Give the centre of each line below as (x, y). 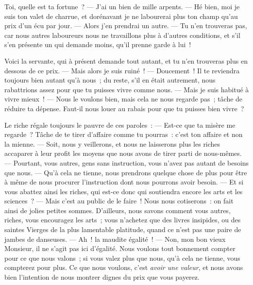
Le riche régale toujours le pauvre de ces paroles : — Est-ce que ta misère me (120, 125)
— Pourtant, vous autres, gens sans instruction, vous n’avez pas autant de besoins (127, 162)
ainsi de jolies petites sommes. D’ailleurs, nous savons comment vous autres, (118, 210)
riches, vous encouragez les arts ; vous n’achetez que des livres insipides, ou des (123, 220)
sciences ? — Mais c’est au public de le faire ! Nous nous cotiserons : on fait (119, 201)
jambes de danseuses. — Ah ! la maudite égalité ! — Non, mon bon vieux (115, 239)
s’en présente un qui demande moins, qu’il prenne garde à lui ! (98, 44)
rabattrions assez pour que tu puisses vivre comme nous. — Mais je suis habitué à (127, 89)
